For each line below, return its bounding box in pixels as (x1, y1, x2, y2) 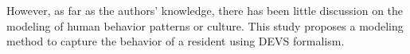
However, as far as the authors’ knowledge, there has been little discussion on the (6, 2, 404, 18)
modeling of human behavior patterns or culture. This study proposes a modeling (6, 17, 404, 34)
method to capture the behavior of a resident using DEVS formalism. (6, 33, 345, 49)
